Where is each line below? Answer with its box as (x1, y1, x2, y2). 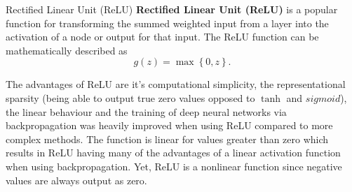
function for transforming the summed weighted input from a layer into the (6, 15, 329, 30)
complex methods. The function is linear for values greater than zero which (6, 131, 329, 146)
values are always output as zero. (6, 172, 147, 187)
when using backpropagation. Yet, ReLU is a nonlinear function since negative (6, 158, 342, 173)
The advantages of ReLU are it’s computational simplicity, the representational (6, 77, 346, 91)
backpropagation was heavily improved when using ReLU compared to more (6, 118, 333, 133)
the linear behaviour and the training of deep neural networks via (6, 104, 287, 119)
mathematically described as (6, 43, 128, 57)
